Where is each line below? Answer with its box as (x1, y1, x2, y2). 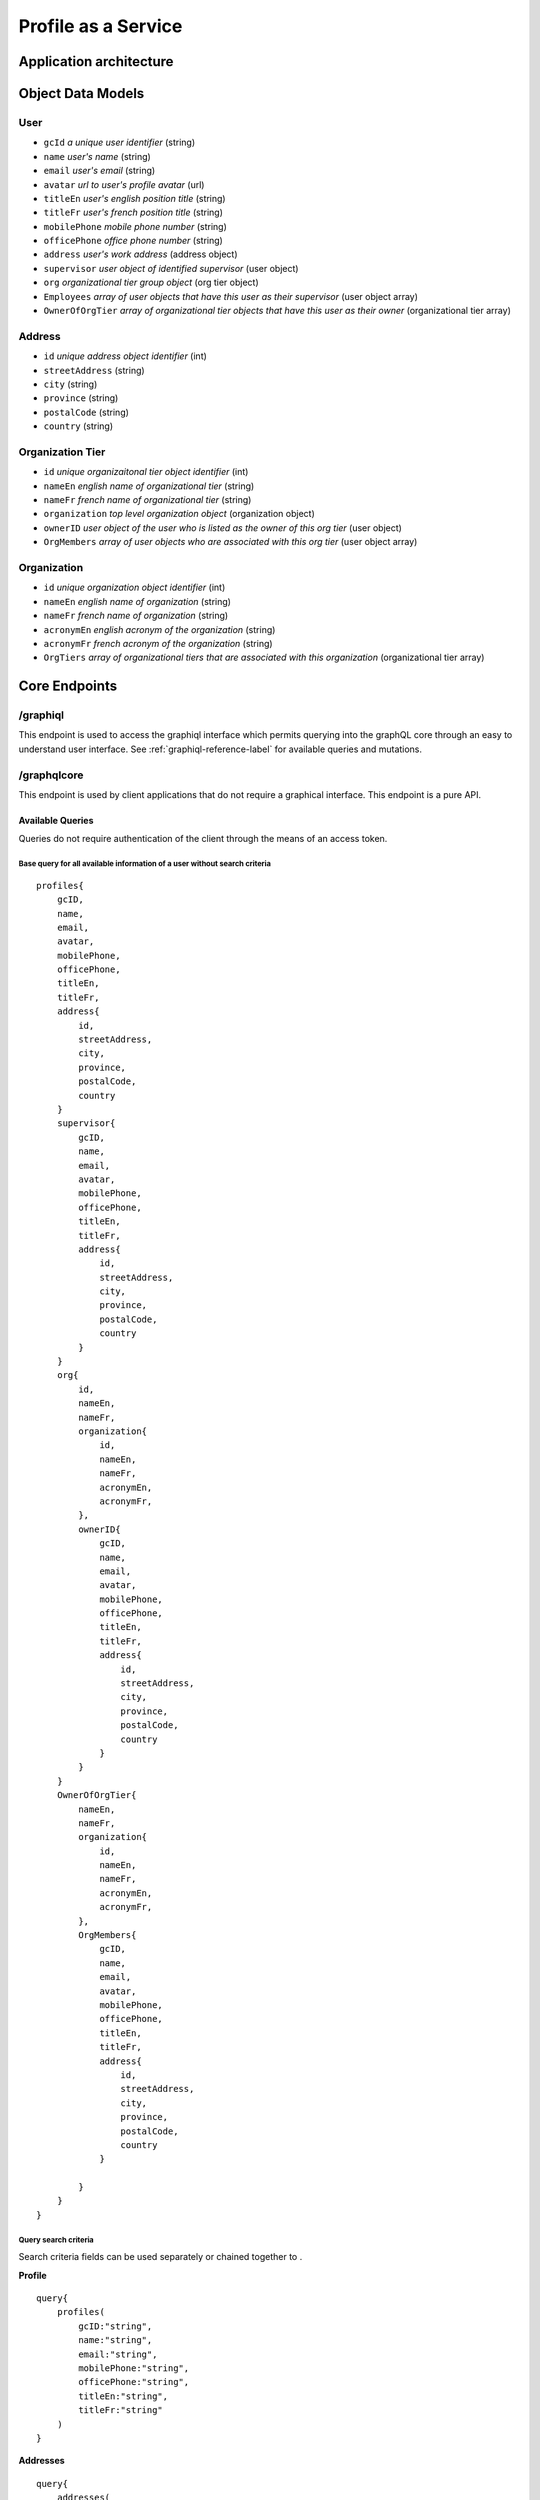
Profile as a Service (18, 15, 183, 37)
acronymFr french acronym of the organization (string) (43, 637, 274, 649)
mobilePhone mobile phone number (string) (43, 220, 227, 232)
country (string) (43, 420, 114, 432)
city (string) (43, 378, 98, 390)
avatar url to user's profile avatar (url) (43, 178, 205, 190)
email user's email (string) (43, 165, 156, 177)
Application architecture (18, 53, 174, 70)
